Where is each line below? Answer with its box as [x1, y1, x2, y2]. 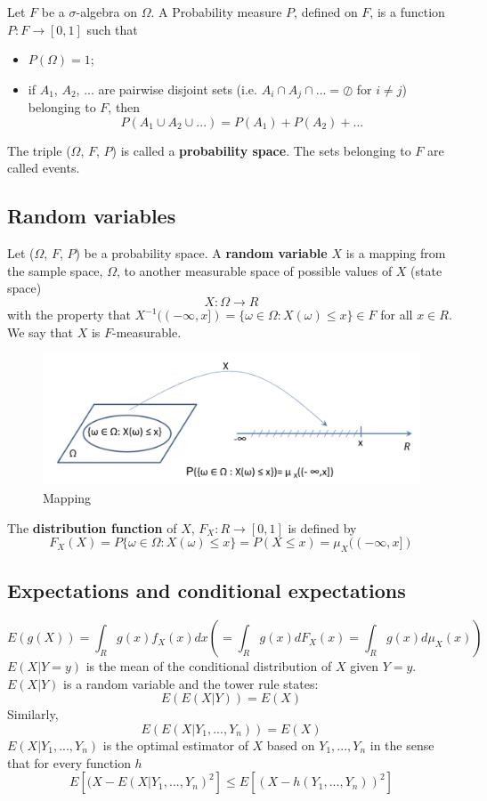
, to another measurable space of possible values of [116, 261, 393, 279]
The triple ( [7, 141, 71, 159]
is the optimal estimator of [102, 735, 248, 754]
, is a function [369, 3, 445, 20]
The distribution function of [7, 518, 177, 537]
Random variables [7, 202, 176, 230]
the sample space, [7, 261, 103, 279]
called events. [7, 158, 80, 177]
